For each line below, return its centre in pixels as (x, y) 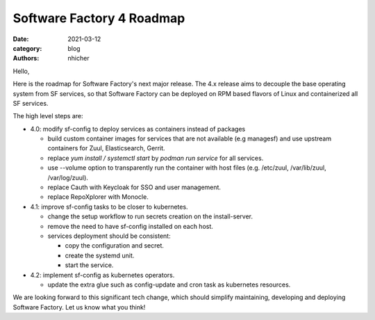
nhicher (78, 58)
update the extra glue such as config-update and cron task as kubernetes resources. (169, 285)
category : (27, 48)
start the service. (89, 265)
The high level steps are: (48, 116)
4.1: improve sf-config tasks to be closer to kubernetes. (109, 207)
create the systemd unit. (100, 255)
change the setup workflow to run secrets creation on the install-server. (150, 216)
